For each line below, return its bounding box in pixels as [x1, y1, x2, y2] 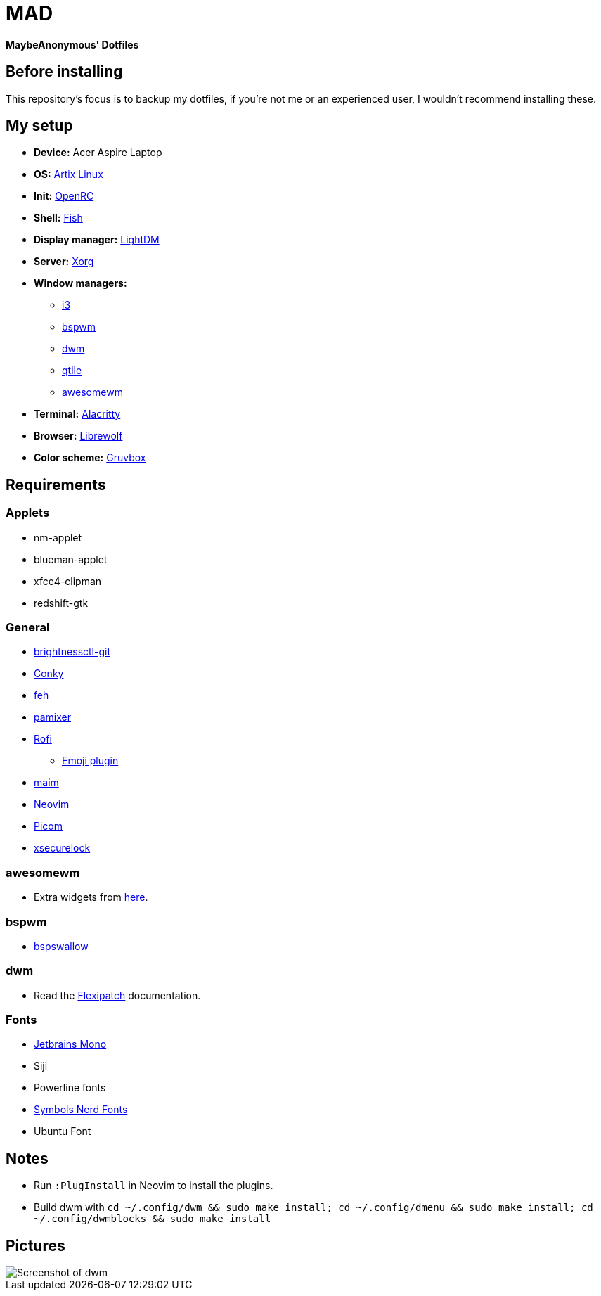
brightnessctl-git [34, 646, 110, 658]
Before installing [6, 63, 123, 81]
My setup [6, 117, 73, 135]
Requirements [6, 475, 106, 494]
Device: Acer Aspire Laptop [34, 146, 162, 159]
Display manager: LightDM [34, 233, 160, 246]
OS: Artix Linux [34, 168, 103, 181]
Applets [6, 506, 50, 520]
